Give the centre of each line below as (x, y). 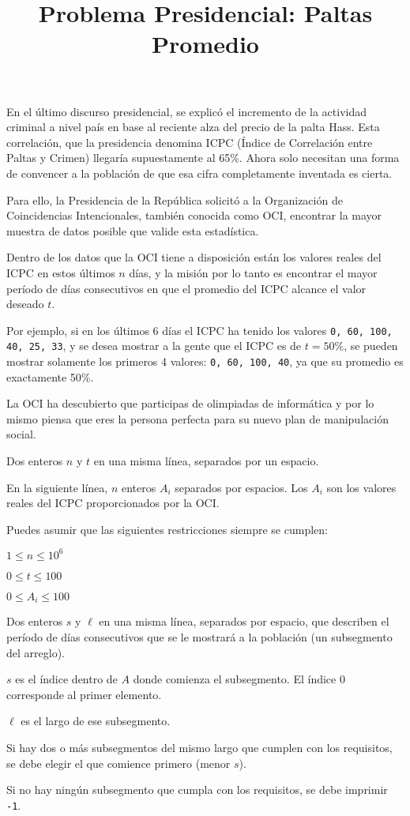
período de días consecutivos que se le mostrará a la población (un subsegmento (199, 636)
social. (21, 434)
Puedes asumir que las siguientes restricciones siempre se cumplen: (167, 529)
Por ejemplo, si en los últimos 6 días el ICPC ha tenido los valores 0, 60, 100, (199, 330)
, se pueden (371, 346)
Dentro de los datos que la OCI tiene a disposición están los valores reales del (194, 257)
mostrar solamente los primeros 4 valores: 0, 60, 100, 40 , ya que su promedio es (205, 361)
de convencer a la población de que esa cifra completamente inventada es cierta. (199, 173)
